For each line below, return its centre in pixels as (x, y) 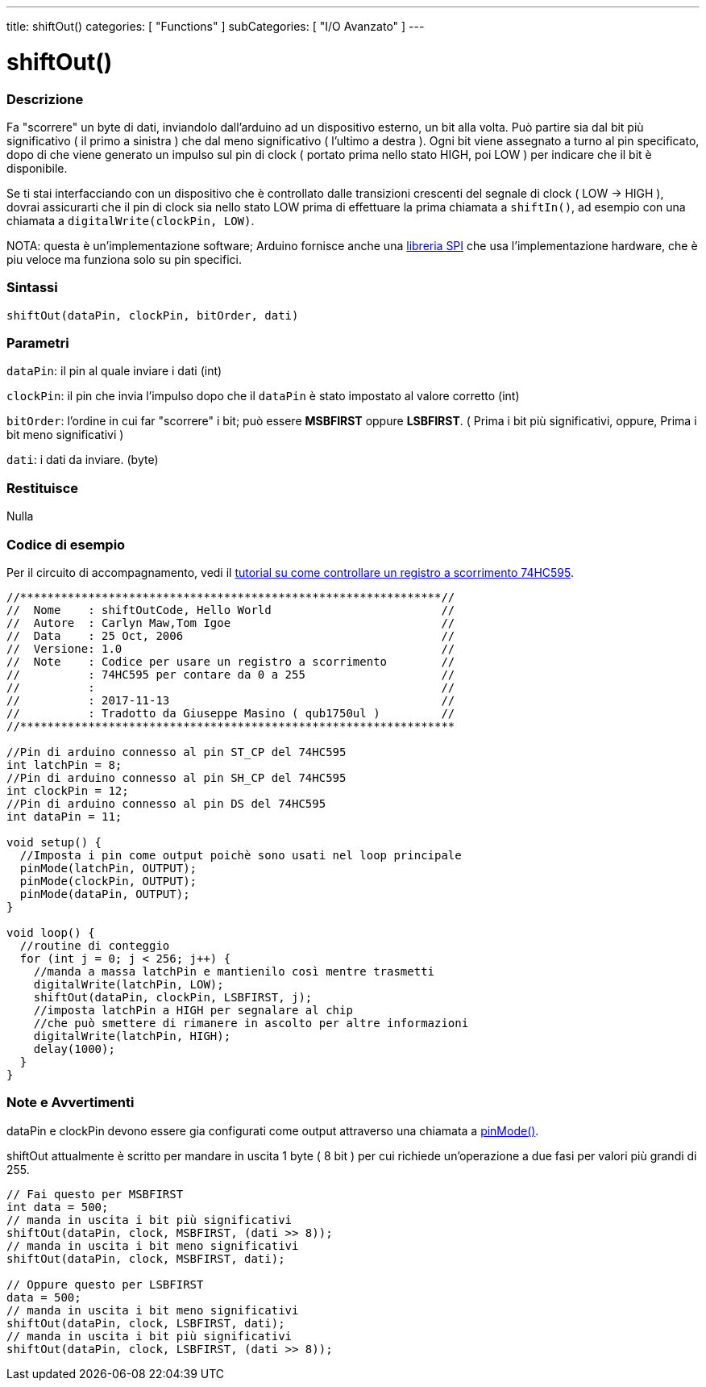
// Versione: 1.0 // (231, 648)
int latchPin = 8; (64, 765)
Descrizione (45, 99)
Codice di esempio (66, 544)
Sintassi (32, 288)
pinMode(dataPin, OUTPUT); (105, 894)
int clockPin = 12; (68, 790)
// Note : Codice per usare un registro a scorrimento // (231, 661)
